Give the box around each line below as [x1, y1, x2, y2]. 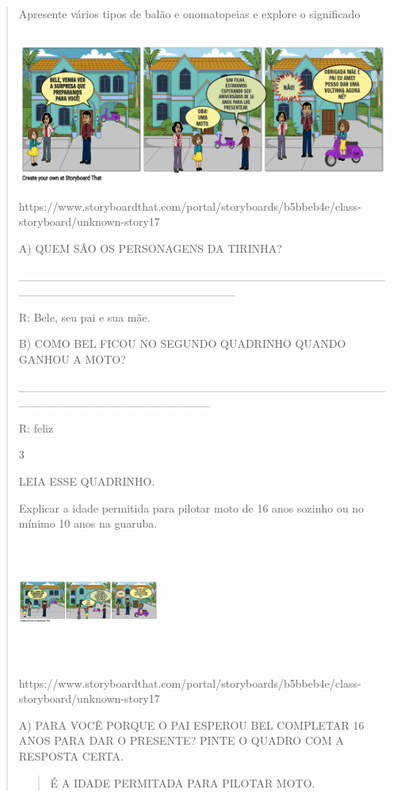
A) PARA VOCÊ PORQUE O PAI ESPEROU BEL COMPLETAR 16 [18, 716, 364, 733]
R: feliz [18, 419, 54, 436]
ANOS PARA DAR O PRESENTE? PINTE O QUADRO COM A [18, 732, 344, 749]
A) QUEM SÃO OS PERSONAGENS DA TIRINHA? [18, 240, 282, 257]
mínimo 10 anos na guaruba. [18, 515, 158, 532]
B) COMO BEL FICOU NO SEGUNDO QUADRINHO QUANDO [18, 335, 346, 352]
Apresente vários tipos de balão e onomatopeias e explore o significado [18, 6, 361, 21]
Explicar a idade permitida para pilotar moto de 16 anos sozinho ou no [18, 499, 364, 516]
